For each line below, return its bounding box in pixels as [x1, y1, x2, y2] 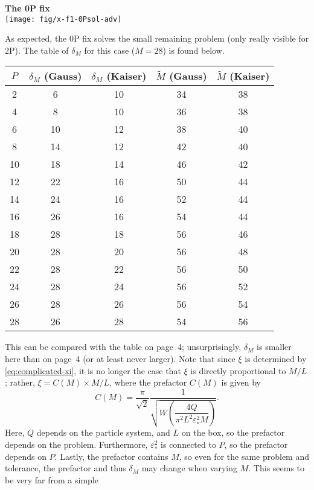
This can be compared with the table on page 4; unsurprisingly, [5, 340, 242, 353]
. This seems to [248, 462, 305, 474]
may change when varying [141, 462, 238, 474]
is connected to [161, 437, 216, 450]
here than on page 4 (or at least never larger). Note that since [5, 352, 235, 365]
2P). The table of [5, 43, 69, 56]
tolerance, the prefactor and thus [5, 462, 126, 474]
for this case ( [84, 43, 135, 56]
